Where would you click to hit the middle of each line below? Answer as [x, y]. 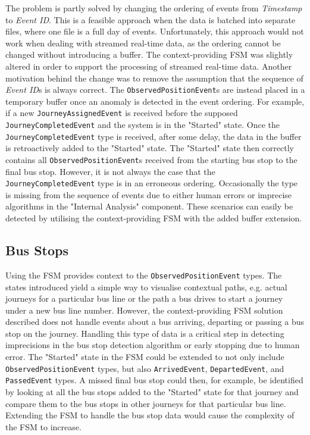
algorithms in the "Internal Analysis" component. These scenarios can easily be [149, 206]
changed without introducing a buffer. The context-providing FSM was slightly [149, 54]
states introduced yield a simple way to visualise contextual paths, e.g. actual [146, 287]
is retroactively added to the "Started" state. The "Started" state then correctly [150, 148]
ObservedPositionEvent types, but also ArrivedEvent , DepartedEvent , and [145, 368]
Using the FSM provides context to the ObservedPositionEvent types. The [144, 275]
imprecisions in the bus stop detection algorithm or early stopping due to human [153, 345]
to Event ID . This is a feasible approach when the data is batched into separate [151, 19]
